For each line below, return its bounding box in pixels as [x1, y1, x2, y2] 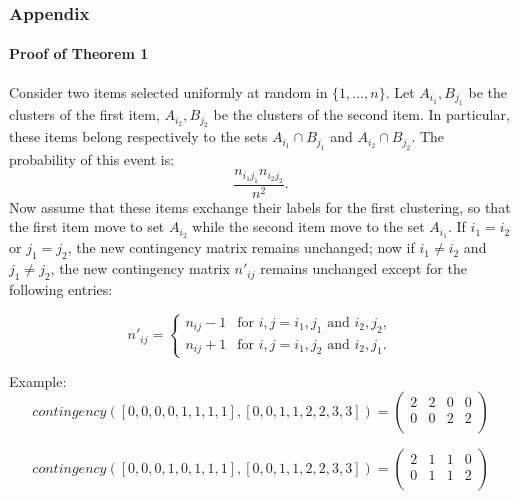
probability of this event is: [9, 148, 175, 169]
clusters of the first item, [9, 104, 160, 125]
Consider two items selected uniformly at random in [9, 81, 328, 102]
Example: [9, 370, 67, 391]
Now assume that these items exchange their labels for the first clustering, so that [9, 196, 511, 217]
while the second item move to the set [192, 216, 425, 237]
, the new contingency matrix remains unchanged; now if [67, 237, 415, 258]
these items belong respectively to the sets [9, 126, 268, 147]
